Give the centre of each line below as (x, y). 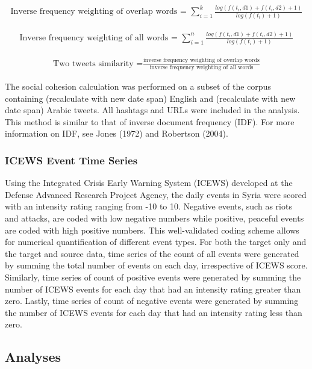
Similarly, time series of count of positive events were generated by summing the (153, 277)
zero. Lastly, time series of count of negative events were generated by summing (152, 301)
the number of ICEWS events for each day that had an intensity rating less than (154, 312)
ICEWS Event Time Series (71, 160)
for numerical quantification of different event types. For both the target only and (156, 242)
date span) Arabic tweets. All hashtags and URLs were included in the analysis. (152, 110)
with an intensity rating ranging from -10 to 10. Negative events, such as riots (148, 206)
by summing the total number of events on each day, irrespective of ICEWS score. (156, 265)
